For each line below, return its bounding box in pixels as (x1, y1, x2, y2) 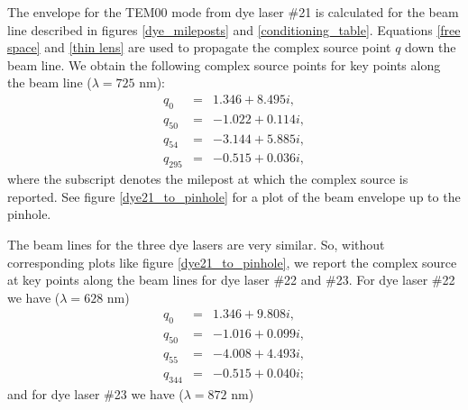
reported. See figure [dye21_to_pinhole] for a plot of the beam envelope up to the (7, 187, 461, 205)
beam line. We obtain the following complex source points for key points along (7, 55, 441, 74)
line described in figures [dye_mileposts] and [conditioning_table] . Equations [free (7, 20, 461, 39)
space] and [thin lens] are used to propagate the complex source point (7, 38, 391, 57)
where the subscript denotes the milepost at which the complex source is (7, 169, 408, 188)
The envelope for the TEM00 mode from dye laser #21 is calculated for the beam (7, 3, 459, 21)
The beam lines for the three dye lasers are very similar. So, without (7, 235, 385, 254)
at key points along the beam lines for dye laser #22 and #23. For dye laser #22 (7, 270, 455, 289)
